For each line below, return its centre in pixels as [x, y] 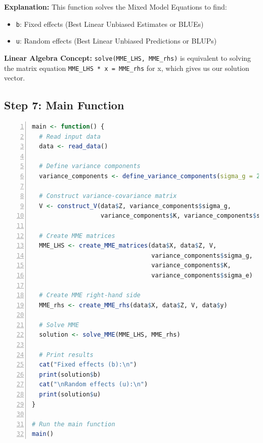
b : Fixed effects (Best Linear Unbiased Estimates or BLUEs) [110, 24]
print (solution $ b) [70, 374]
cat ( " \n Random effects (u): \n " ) [94, 385]
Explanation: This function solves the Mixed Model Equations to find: [116, 7]
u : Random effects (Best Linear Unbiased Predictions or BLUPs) [116, 41]
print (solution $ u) [70, 395]
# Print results [66, 355]
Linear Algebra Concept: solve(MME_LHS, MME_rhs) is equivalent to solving [128, 57]
